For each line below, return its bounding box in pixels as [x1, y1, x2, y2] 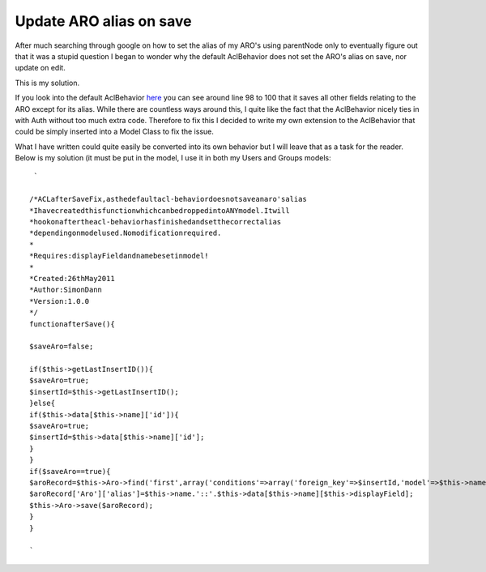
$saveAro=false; [29, 342, 94, 352]
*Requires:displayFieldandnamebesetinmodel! [29, 251, 210, 261]
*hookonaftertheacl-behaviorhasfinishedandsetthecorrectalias [29, 217, 282, 227]
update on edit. [15, 63, 66, 73]
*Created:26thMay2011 [29, 274, 115, 283]
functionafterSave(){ [29, 319, 115, 328]
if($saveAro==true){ [29, 467, 111, 476]
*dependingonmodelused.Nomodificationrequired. [29, 228, 222, 238]
